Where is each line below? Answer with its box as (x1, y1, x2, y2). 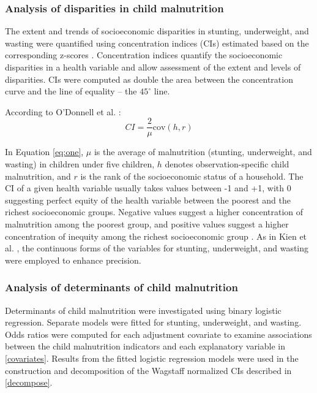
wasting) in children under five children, (5, 158, 155, 170)
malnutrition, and (5, 169, 71, 182)
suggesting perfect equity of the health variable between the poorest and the (5, 193, 291, 206)
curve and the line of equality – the (5, 85, 137, 97)
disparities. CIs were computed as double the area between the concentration (5, 72, 293, 85)
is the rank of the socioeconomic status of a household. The (80, 169, 304, 182)
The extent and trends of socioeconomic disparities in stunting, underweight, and (5, 25, 309, 37)
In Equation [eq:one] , (5, 145, 84, 158)
